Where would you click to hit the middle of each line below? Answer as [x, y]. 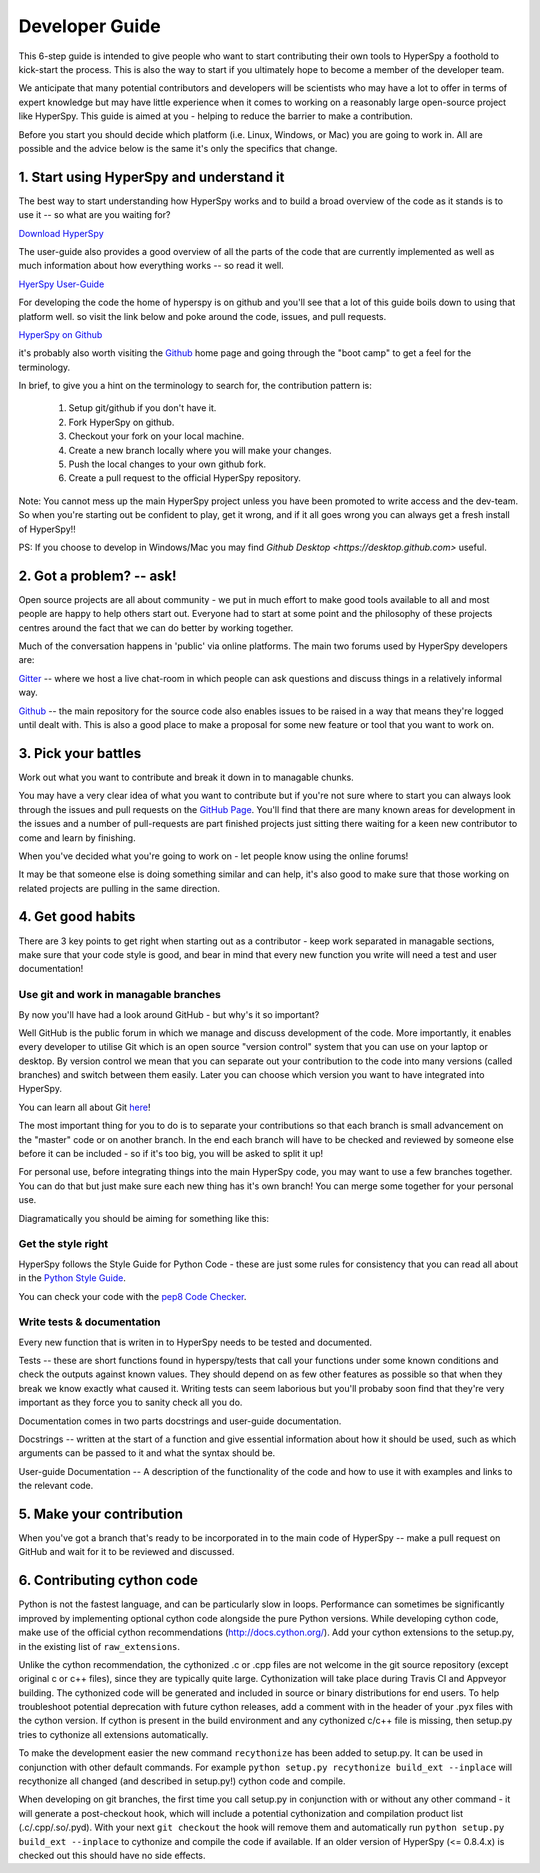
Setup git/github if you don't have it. [142, 408]
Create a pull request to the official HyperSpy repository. [185, 478]
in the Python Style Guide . [72, 1278]
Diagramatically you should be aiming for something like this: [144, 1218]
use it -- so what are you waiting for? [94, 215]
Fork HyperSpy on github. [121, 422]
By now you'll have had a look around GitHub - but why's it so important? [169, 1014]
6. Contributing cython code [108, 1580]
